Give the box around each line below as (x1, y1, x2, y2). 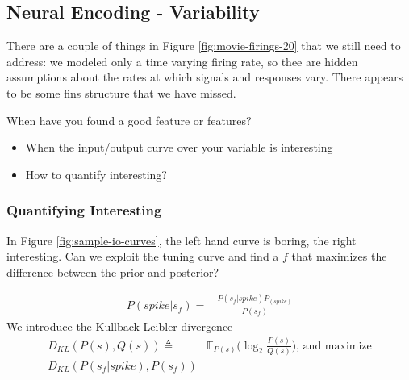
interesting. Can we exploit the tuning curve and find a (6, 248, 279, 265)
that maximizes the (291, 248, 387, 265)
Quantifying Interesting (6, 200, 162, 220)
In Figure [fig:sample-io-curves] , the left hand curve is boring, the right (6, 232, 357, 248)
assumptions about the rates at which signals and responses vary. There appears (6, 69, 403, 86)
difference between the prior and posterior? (6, 263, 219, 280)
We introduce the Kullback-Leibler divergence (6, 317, 233, 334)
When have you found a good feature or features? (6, 111, 252, 128)
